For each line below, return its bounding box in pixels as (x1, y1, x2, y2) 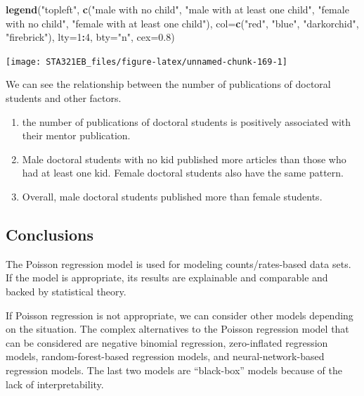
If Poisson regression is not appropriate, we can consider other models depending (6, 307, 353, 322)
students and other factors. (6, 91, 122, 106)
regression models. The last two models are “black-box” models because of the (6, 362, 342, 377)
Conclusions (6, 223, 94, 245)
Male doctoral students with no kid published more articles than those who (22, 151, 346, 166)
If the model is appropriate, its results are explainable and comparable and (6, 270, 328, 285)
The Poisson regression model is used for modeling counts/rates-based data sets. (6, 256, 351, 271)
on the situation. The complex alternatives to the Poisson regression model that (6, 321, 349, 336)
